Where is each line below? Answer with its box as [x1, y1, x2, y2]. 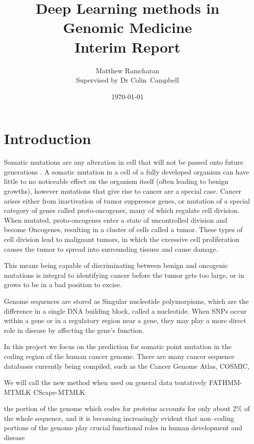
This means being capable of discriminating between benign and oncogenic [4, 260, 228, 270]
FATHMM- [209, 377, 243, 387]
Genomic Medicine [63, 17, 192, 37]
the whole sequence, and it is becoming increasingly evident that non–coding [4, 413, 234, 423]
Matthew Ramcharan [96, 65, 159, 75]
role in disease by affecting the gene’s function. [4, 325, 144, 335]
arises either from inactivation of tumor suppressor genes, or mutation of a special [4, 195, 250, 206]
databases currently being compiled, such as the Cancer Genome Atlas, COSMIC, [4, 360, 250, 371]
